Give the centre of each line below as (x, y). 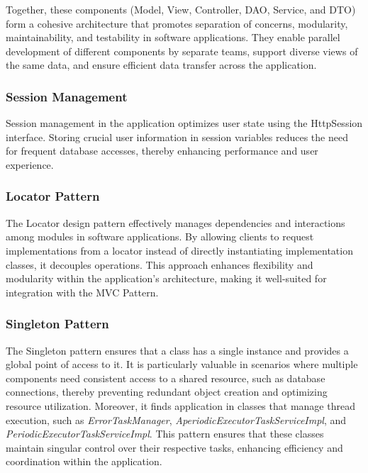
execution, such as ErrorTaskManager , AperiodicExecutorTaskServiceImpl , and (176, 419)
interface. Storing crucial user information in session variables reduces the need (177, 137)
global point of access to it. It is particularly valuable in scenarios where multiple (182, 364)
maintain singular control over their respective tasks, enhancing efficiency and (174, 447)
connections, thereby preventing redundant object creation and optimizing (167, 392)
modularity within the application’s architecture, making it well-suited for (166, 278)
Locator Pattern (53, 196)
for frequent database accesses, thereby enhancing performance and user (162, 151)
